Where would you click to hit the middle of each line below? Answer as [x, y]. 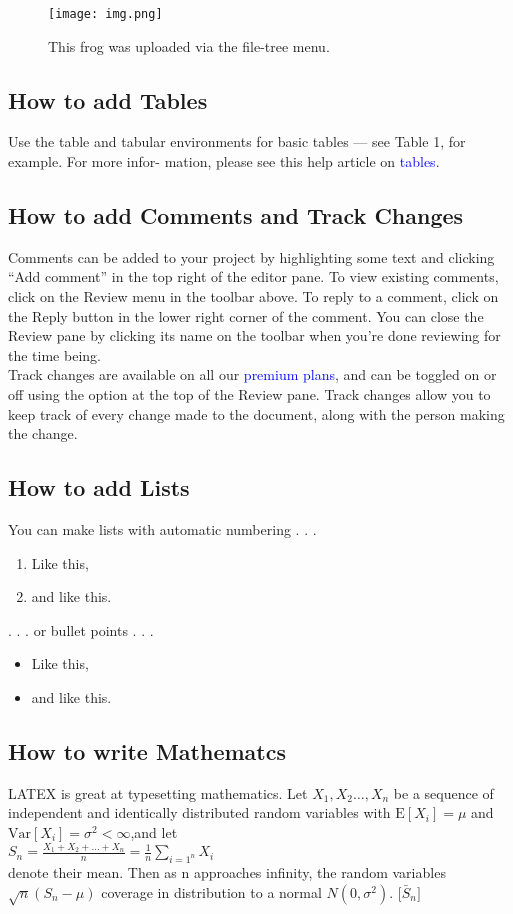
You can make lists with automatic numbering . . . [162, 528]
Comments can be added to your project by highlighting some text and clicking [251, 256]
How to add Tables [108, 99]
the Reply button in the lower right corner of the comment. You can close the [246, 315]
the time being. [54, 354]
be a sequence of [443, 792]
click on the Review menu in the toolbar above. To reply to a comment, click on [253, 296]
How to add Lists [99, 487]
